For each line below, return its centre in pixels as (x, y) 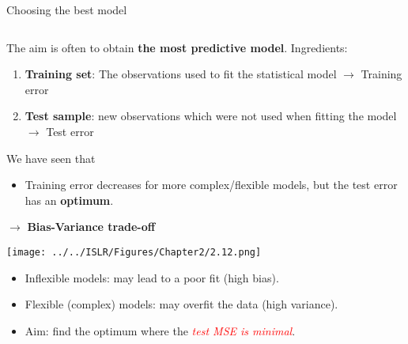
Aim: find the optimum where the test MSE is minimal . (160, 330)
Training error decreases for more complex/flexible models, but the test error (211, 185)
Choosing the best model (67, 9)
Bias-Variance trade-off (91, 227)
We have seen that (51, 158)
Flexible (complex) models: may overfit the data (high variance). (181, 304)
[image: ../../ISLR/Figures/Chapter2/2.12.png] (134, 252)
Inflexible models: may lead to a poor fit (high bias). (152, 277)
